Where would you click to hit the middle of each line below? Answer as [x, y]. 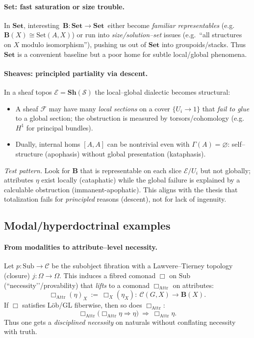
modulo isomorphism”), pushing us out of [84, 44]
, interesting [41, 25]
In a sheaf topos [28, 91]
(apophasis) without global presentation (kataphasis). [125, 153]
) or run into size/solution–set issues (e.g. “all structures [157, 35]
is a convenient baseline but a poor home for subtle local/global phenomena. [132, 54]
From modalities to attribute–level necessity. [81, 247]
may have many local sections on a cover [109, 108]
